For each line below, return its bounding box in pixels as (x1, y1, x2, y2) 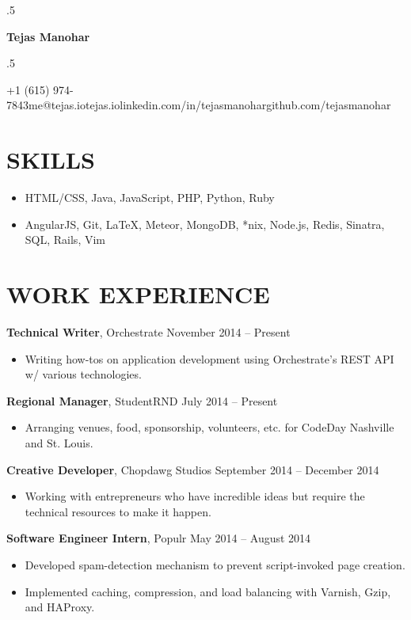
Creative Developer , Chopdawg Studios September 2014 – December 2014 (6, 461, 379, 477)
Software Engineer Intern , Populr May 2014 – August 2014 (6, 530, 311, 546)
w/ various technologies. (25, 366, 142, 382)
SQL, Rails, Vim (25, 231, 105, 248)
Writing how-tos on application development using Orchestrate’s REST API (25, 350, 394, 367)
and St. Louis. (25, 434, 93, 451)
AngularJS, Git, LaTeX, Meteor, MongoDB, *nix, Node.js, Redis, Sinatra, (25, 215, 385, 232)
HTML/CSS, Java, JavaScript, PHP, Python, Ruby (25, 189, 275, 206)
